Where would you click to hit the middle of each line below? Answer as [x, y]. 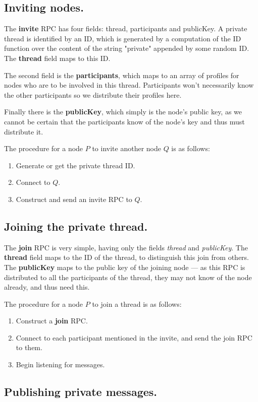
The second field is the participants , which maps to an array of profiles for [122, 75]
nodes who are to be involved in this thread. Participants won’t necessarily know [129, 85]
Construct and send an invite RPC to [74, 199]
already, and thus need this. [47, 287]
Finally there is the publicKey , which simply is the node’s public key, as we [123, 112]
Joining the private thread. [76, 226]
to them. [29, 347]
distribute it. [24, 131]
